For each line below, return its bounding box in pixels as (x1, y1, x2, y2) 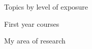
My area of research (4, 35, 66, 46)
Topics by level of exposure (4, 2, 88, 12)
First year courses (4, 18, 59, 29)
